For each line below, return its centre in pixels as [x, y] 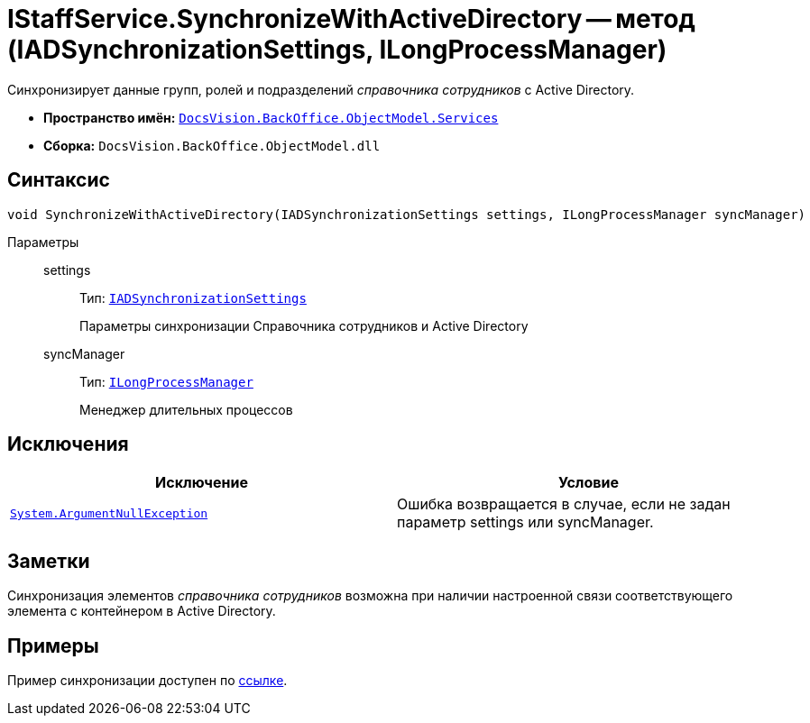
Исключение [202, 483]
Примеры [53, 645]
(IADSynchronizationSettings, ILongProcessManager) [337, 50]
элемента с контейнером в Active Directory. [142, 611]
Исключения [68, 444]
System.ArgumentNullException [109, 513]
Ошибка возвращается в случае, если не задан [564, 504]
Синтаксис [59, 180]
